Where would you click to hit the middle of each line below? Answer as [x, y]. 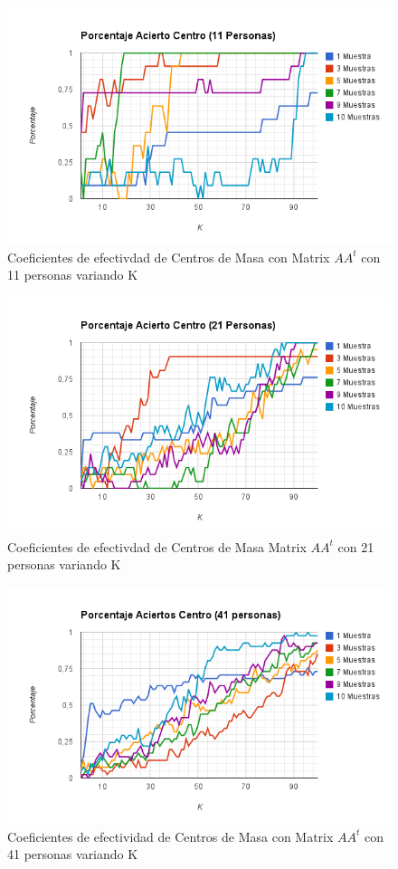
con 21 [356, 546]
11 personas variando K [73, 275]
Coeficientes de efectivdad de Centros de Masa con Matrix [169, 257]
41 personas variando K [73, 854]
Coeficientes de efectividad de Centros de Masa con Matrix [171, 836]
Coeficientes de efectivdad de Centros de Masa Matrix [157, 546]
